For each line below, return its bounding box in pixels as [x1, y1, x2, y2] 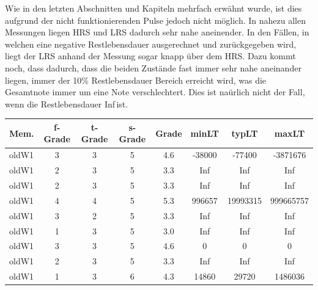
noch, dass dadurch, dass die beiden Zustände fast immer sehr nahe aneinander [5, 61, 301, 74]
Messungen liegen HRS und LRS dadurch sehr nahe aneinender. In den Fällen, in [5, 26, 309, 38]
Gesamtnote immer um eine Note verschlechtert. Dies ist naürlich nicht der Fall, [5, 85, 305, 98]
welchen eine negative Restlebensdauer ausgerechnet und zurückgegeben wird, [5, 37, 297, 50]
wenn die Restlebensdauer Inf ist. [5, 97, 128, 110]
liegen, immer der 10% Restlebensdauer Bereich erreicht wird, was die [5, 73, 267, 86]
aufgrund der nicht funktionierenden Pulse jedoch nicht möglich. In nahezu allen [5, 13, 306, 26]
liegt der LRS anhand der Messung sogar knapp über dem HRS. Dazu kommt [5, 49, 296, 62]
